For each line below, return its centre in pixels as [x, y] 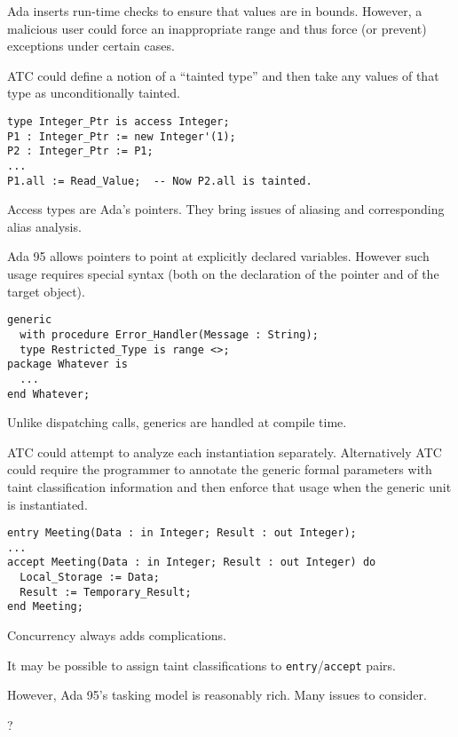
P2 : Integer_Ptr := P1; [80, 151]
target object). [46, 291]
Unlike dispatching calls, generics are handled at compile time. [177, 422]
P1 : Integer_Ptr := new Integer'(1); [122, 136]
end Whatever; [49, 394]
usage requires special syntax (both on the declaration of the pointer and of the [223, 274]
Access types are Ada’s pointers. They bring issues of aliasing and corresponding [226, 209]
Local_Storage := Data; [90, 578]
